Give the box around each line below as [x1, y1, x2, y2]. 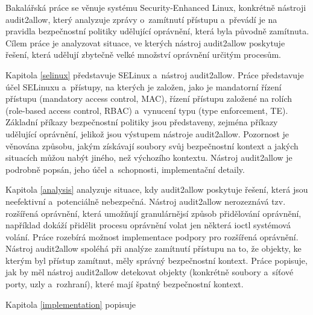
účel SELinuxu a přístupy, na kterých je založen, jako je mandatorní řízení [5, 80, 282, 93]
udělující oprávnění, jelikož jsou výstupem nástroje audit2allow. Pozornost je [5, 127, 289, 140]
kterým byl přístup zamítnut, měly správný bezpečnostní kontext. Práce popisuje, [5, 254, 308, 266]
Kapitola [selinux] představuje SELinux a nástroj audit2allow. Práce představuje [5, 68, 304, 81]
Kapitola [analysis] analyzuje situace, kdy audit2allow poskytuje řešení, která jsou [5, 183, 308, 196]
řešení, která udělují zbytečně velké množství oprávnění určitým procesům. [5, 48, 281, 61]
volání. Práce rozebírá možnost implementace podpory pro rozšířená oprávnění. [5, 230, 299, 243]
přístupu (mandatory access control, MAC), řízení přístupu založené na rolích [5, 92, 292, 105]
